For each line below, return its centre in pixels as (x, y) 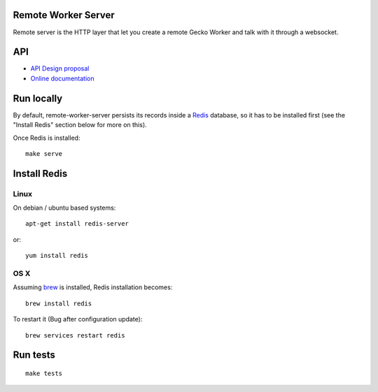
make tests (44, 373)
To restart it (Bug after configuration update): (78, 319)
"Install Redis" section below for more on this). (80, 125)
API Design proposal (60, 68)
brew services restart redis (75, 335)
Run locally (38, 98)
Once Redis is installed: (47, 138)
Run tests (34, 355)
